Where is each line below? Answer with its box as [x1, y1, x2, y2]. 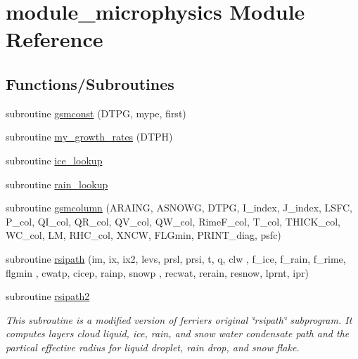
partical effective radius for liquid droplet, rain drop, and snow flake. [6, 339, 300, 354]
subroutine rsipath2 [6, 289, 90, 303]
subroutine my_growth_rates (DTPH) [6, 129, 173, 144]
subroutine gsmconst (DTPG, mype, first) [6, 105, 186, 120]
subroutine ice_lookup [6, 152, 103, 167]
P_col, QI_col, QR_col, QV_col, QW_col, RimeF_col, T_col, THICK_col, [6, 214, 340, 228]
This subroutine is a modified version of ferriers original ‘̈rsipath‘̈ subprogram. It [6, 312, 352, 327]
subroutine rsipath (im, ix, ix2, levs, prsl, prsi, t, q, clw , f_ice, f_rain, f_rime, [6, 251, 346, 266]
